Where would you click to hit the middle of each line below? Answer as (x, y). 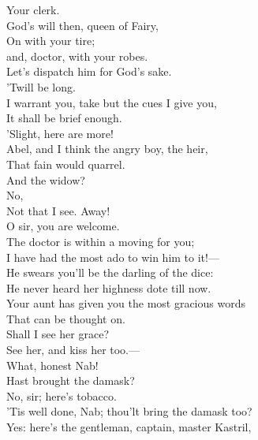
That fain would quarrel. (66, 164)
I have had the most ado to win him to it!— (113, 257)
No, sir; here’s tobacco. (62, 395)
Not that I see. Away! (58, 210)
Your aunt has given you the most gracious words (126, 303)
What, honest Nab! (52, 365)
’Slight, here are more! (60, 133)
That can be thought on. (66, 318)
